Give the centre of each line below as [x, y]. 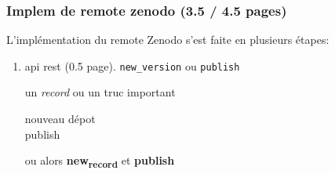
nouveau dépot [60, 119]
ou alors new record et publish [100, 161]
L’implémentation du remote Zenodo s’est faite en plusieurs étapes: [168, 40]
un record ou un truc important [100, 92]
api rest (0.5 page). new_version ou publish [132, 65]
